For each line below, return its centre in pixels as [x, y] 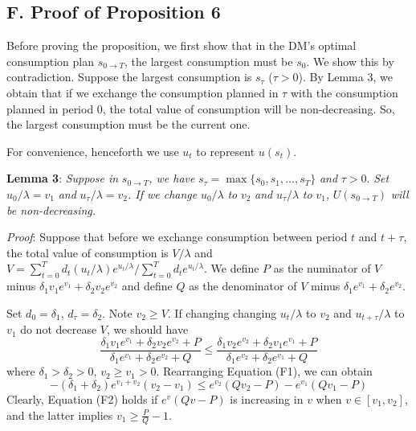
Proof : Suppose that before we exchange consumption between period [177, 237]
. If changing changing [222, 312]
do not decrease [59, 329]
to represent [226, 151]
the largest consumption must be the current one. [128, 124]
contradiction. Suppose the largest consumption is [129, 77]
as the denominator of [243, 286]
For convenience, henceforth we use [93, 151]
